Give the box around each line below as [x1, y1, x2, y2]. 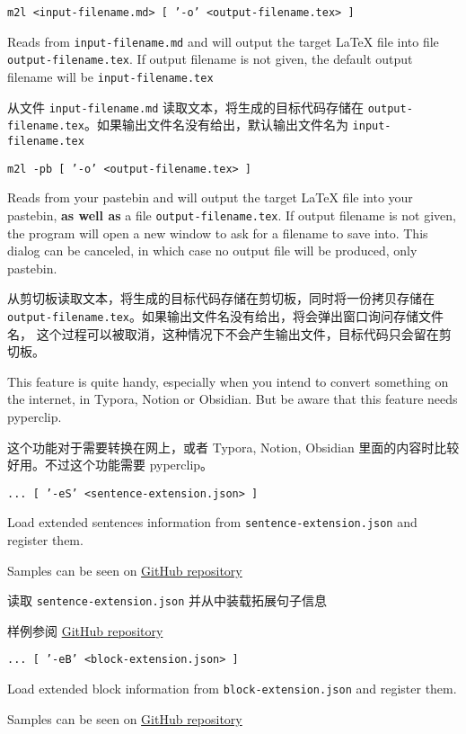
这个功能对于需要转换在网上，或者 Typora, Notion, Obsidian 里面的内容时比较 [7, 437, 460, 456]
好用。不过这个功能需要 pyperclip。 [7, 455, 214, 474]
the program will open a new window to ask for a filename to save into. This [7, 223, 428, 242]
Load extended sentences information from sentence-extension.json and [7, 513, 418, 532]
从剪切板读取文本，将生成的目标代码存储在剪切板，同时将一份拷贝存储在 [7, 289, 435, 308]
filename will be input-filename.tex [7, 67, 214, 85]
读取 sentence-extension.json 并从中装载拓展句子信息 [7, 591, 327, 610]
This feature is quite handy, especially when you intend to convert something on [7, 371, 449, 390]
